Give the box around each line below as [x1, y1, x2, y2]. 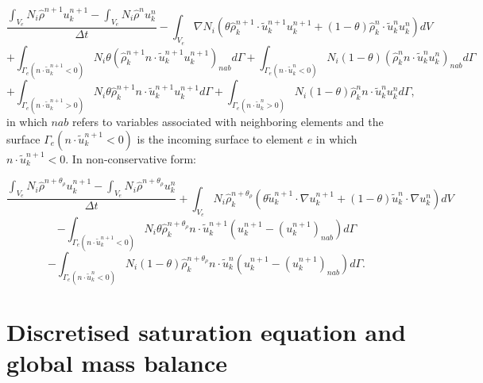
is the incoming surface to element [137, 130, 303, 147]
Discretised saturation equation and [6, 315, 406, 347]
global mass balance [6, 347, 228, 379]
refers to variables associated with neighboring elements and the [71, 113, 384, 130]
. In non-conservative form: [65, 150, 196, 167]
